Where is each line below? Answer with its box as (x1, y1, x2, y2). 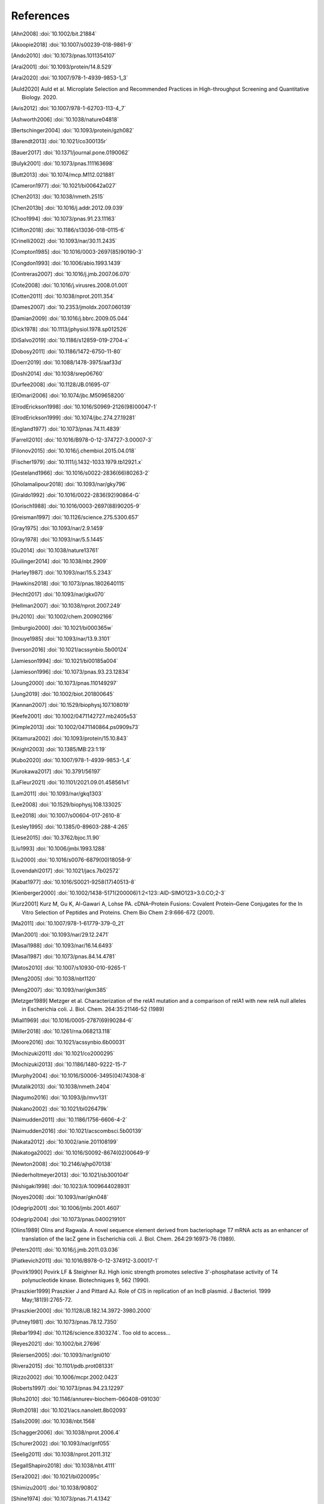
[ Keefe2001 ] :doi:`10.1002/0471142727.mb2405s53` (11, 712, 138, 720)
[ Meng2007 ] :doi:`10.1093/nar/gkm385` (11, 986, 108, 993)
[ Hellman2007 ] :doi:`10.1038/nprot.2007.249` (11, 602, 122, 609)
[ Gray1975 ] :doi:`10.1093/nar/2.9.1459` (11, 525, 105, 532)
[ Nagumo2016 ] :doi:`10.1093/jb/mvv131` (11, 1094, 109, 1101)
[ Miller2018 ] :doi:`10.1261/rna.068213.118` (11, 1028, 112, 1035)
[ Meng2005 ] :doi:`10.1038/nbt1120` (11, 975, 97, 982)
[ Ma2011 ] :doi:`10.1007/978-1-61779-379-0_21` (11, 920, 125, 927)
